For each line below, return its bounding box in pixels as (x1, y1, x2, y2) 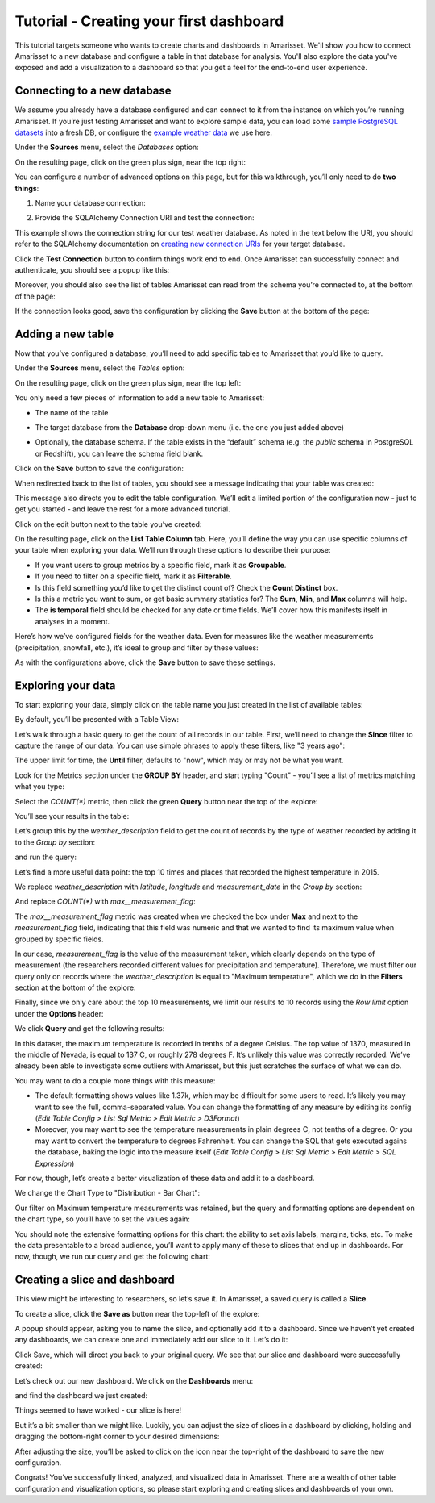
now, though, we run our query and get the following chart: (14, 1251, 211, 1262)
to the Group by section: (14, 837, 96, 847)
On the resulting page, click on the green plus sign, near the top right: (14, 157, 246, 167)
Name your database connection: (35, 198, 147, 207)
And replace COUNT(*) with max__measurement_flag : (14, 896, 197, 907)
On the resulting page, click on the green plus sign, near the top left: (14, 378, 242, 387)
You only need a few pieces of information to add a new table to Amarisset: (14, 393, 265, 403)
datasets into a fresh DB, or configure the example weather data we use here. (14, 127, 273, 137)
